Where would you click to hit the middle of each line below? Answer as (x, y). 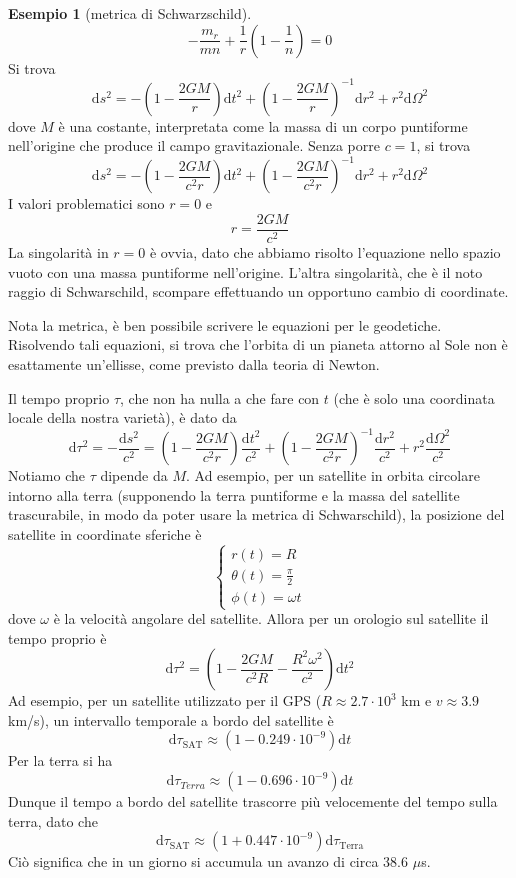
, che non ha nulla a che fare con (220, 397)
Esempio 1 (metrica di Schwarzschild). (130, 13)
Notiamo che (46, 475)
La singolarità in (58, 252)
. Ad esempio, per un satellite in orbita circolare (333, 475)
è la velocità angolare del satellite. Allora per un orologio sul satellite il (271, 618)
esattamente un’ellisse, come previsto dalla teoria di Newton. (194, 364)
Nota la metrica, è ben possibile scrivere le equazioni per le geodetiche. (225, 324)
